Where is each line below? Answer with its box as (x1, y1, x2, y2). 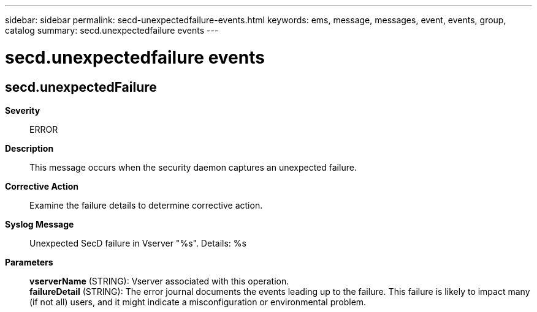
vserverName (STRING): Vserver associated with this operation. (29, 275, 289, 286)
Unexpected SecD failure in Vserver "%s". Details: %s (29, 237, 246, 248)
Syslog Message (5, 218, 74, 229)
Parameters (5, 256, 53, 267)
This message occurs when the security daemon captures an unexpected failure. (29, 162, 357, 173)
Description (5, 143, 54, 154)
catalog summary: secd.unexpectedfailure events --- (5, 25, 219, 35)
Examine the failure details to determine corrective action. (29, 199, 263, 210)
